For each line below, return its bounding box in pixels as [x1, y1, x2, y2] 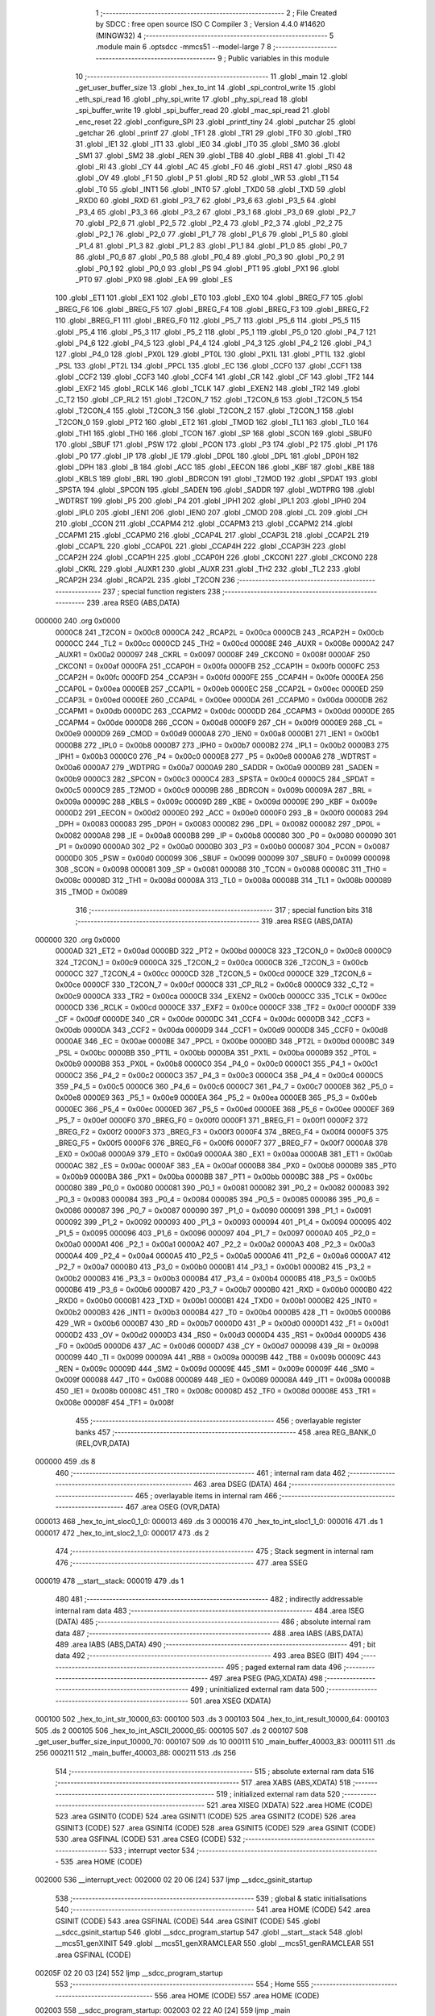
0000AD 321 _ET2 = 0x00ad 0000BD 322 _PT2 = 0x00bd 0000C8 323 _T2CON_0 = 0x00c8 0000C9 [55, 946, 392, 956]
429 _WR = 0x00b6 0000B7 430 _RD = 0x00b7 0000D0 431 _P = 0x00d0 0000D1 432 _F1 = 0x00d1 [55, 1318, 389, 1328]
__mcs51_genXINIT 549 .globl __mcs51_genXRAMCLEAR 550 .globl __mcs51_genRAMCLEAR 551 [55, 1939, 375, 1948]
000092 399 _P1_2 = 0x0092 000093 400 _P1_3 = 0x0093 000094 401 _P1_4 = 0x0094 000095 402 [55, 1217, 392, 1227]
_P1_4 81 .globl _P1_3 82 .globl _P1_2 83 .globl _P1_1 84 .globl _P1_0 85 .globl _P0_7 [75, 240, 348, 250]
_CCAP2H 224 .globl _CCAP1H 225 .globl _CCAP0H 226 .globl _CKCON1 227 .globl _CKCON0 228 [55, 552, 379, 562]
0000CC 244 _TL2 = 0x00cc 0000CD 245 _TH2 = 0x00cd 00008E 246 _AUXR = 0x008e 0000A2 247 [55, 639, 395, 648]
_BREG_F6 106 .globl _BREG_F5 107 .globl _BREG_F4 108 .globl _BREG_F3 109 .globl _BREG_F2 [55, 304, 370, 314]
